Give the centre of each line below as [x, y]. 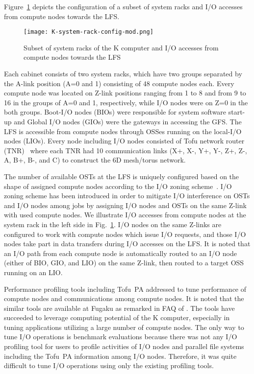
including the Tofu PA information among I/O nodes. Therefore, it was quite [120, 356]
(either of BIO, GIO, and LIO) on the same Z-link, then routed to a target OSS [124, 263]
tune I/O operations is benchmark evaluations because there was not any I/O [121, 337]
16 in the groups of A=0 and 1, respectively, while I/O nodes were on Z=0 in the [126, 102]
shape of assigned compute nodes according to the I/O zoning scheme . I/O [118, 186]
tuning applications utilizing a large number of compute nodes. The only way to [124, 327]
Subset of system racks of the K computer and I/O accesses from [121, 47]
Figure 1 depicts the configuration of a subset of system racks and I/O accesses [123, 6]
